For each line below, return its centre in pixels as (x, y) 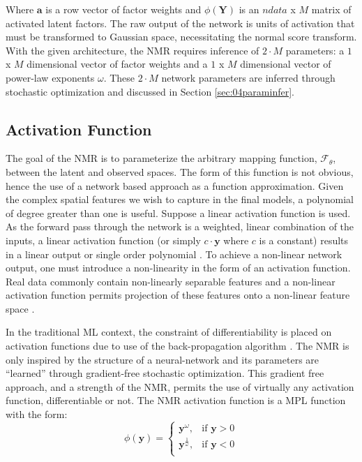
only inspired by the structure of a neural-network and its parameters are (163, 359)
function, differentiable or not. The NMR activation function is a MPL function (176, 400)
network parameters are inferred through (248, 77)
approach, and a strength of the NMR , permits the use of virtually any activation (180, 386)
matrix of (331, 9)
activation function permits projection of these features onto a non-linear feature (178, 295)
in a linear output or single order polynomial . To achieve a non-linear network (174, 254)
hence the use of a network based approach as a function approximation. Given (175, 185)
